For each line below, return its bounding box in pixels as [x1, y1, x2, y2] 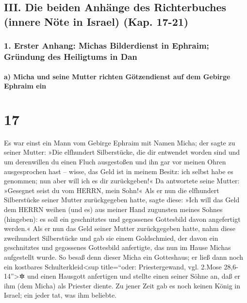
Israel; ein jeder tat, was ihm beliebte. [4, 290, 116, 300]
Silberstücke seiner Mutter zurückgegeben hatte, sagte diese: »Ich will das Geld [4, 195, 240, 205]
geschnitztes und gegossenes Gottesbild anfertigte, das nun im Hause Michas [4, 242, 231, 252]
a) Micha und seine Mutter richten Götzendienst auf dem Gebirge [4, 71, 231, 81]
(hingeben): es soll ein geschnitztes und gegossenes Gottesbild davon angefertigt [4, 214, 241, 224]
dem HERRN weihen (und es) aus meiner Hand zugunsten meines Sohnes [4, 204, 223, 214]
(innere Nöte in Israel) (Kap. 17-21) [4, 14, 189, 29]
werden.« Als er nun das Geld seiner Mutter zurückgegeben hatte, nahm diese [4, 223, 235, 233]
